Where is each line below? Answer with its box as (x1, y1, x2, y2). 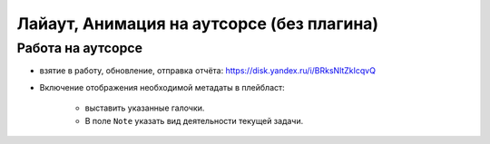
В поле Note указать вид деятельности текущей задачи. (84, 115, 304, 126)
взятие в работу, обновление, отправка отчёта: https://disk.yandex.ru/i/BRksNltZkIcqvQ (39, 65, 377, 76)
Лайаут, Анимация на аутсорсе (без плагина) (16, 14, 379, 34)
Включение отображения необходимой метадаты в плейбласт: (39, 82, 285, 92)
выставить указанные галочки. (84, 102, 205, 113)
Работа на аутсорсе (16, 40, 143, 56)
